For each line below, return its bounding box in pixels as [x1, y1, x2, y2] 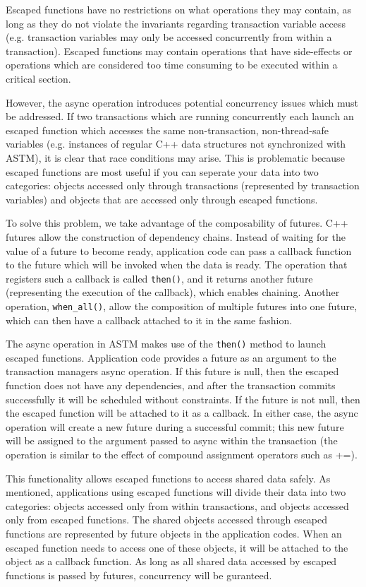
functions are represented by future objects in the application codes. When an [6, 526, 342, 540]
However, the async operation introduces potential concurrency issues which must [6, 95, 358, 109]
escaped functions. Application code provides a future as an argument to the [6, 350, 336, 364]
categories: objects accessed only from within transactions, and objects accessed [6, 498, 349, 513]
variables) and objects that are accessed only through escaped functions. [6, 191, 318, 206]
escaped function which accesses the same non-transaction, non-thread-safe [6, 122, 329, 137]
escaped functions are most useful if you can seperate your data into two [6, 164, 319, 179]
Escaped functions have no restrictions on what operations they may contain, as [6, 2, 351, 16]
